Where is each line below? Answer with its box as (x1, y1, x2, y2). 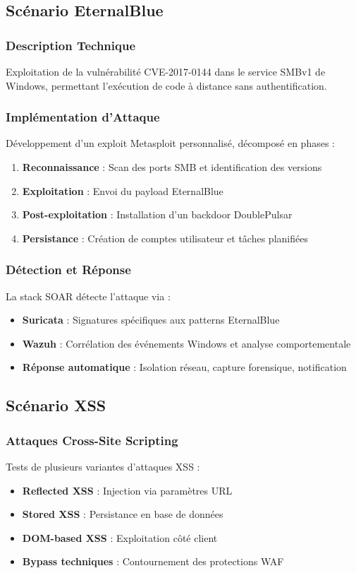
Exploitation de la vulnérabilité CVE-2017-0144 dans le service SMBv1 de (6, 64, 326, 78)
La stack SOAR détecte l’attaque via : (6, 288, 171, 303)
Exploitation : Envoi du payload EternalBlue (22, 183, 223, 198)
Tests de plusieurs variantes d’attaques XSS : (6, 459, 200, 473)
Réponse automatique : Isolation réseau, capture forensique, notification (22, 360, 347, 374)
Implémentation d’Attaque (6, 108, 160, 126)
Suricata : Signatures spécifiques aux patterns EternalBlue (22, 312, 280, 327)
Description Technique (6, 36, 136, 54)
